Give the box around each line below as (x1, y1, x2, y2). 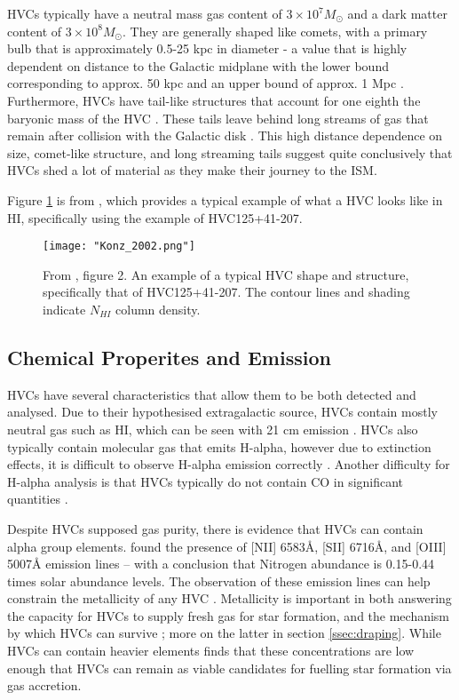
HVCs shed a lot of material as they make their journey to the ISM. (7, 161, 377, 179)
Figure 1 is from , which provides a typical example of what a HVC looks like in (7, 190, 443, 209)
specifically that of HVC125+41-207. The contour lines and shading (43, 282, 410, 301)
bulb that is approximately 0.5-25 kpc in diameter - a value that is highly (7, 39, 408, 58)
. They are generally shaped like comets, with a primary (122, 21, 428, 40)
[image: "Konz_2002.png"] (43, 240, 195, 253)
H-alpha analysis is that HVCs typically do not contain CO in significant (7, 472, 404, 490)
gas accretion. (7, 676, 82, 695)
